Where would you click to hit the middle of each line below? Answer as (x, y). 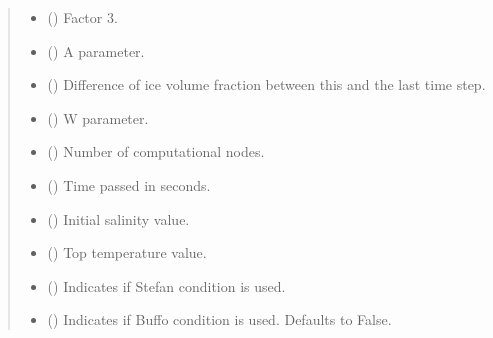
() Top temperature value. (127, 252)
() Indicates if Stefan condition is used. (166, 285)
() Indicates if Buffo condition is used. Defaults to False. (219, 319)
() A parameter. (96, 50)
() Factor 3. (82, 17)
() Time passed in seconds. (129, 184)
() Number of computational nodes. (156, 151)
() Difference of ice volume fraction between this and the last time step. (266, 84)
